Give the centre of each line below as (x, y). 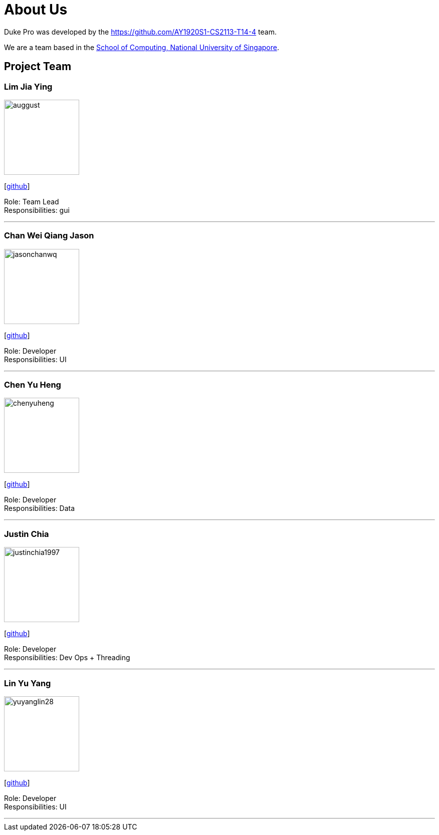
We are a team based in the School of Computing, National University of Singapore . (142, 47)
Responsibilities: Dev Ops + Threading (67, 658)
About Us (36, 10)
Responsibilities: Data (40, 508)
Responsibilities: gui (37, 210)
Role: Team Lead (32, 201)
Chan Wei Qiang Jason (49, 236)
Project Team (38, 67)
